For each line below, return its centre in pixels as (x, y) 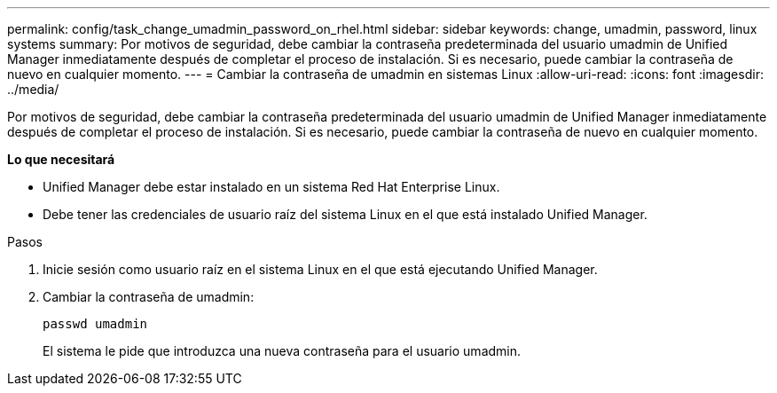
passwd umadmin (95, 324)
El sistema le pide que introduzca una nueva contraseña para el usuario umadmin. (282, 351)
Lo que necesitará (61, 159)
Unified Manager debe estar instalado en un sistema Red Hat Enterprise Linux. (271, 187)
